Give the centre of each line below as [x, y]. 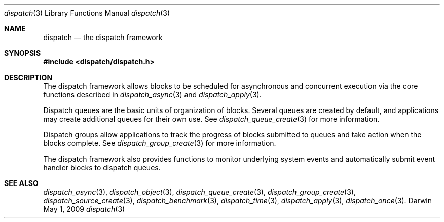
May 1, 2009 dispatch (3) [84, 209]
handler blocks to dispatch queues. [102, 168]
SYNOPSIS [23, 53]
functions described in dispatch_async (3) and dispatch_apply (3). [152, 95]
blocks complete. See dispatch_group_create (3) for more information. [160, 143]
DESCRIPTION [28, 77]
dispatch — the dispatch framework [103, 37]
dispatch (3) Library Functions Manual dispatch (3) [87, 13]
